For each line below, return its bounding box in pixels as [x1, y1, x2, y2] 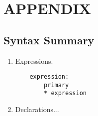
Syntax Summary [3, 32, 95, 47]
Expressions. [15, 55, 53, 66]
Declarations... [15, 104, 59, 115]
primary [44, 81, 69, 89]
